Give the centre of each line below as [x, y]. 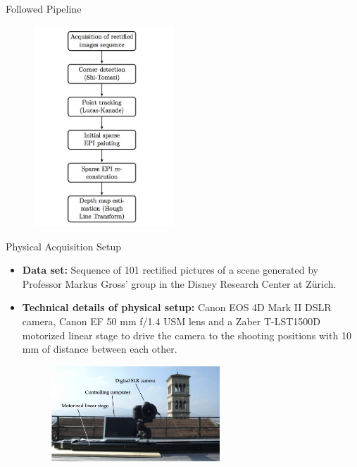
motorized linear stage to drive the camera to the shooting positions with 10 [187, 335]
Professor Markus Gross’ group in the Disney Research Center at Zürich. [179, 283]
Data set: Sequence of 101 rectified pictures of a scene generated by [170, 270]
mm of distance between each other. [100, 349]
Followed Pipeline [44, 8]
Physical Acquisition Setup [64, 246]
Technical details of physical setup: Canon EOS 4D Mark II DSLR [177, 307]
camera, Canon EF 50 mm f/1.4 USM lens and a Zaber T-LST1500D [171, 321]
